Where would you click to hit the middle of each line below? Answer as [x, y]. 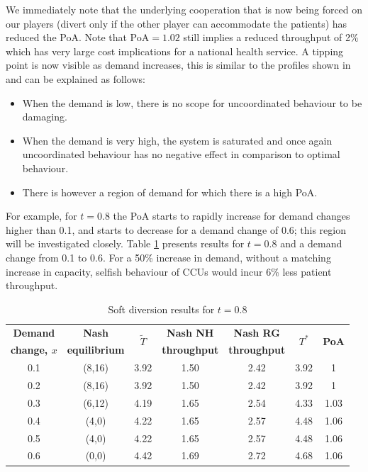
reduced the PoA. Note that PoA [78, 37]
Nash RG [257, 332]
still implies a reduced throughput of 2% [271, 37]
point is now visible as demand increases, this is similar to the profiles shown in [178, 65]
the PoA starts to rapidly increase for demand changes [232, 216]
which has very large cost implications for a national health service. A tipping [175, 51]
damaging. [45, 117]
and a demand [311, 243]
